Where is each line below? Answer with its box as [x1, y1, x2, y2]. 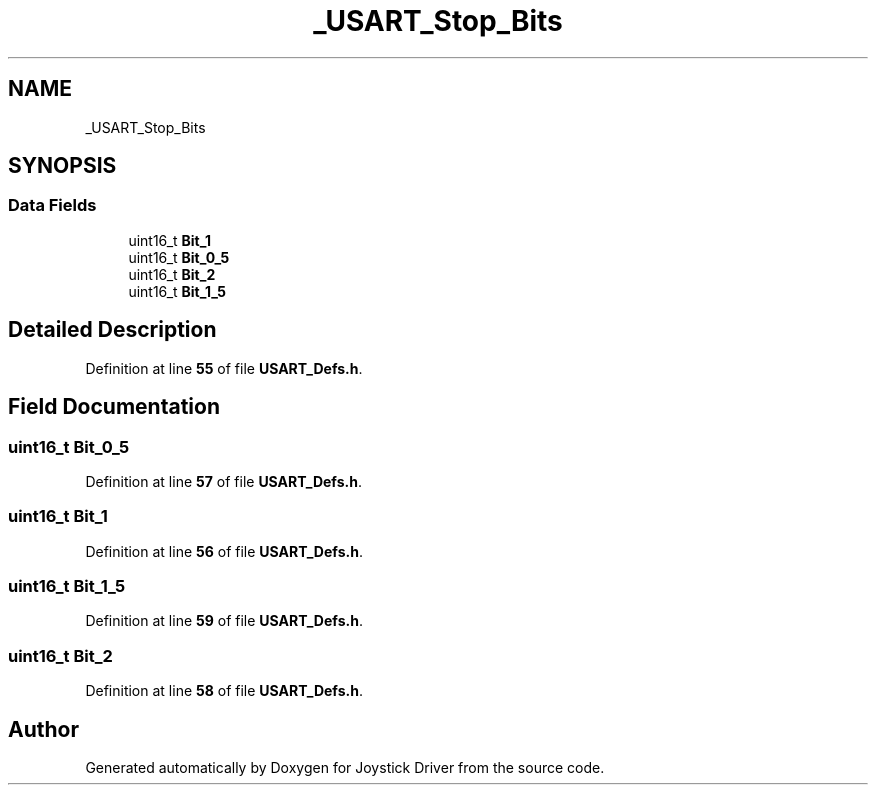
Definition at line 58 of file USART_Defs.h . [85, 682, 363, 700]
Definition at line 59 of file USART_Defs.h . [85, 612, 363, 630]
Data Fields [8, 195, 97, 216]
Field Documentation [8, 394, 220, 420]
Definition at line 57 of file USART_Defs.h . [85, 472, 362, 490]
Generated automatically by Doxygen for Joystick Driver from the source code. [85, 758, 605, 776]
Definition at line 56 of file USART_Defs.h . [85, 542, 363, 560]
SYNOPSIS [8, 153, 117, 179]
